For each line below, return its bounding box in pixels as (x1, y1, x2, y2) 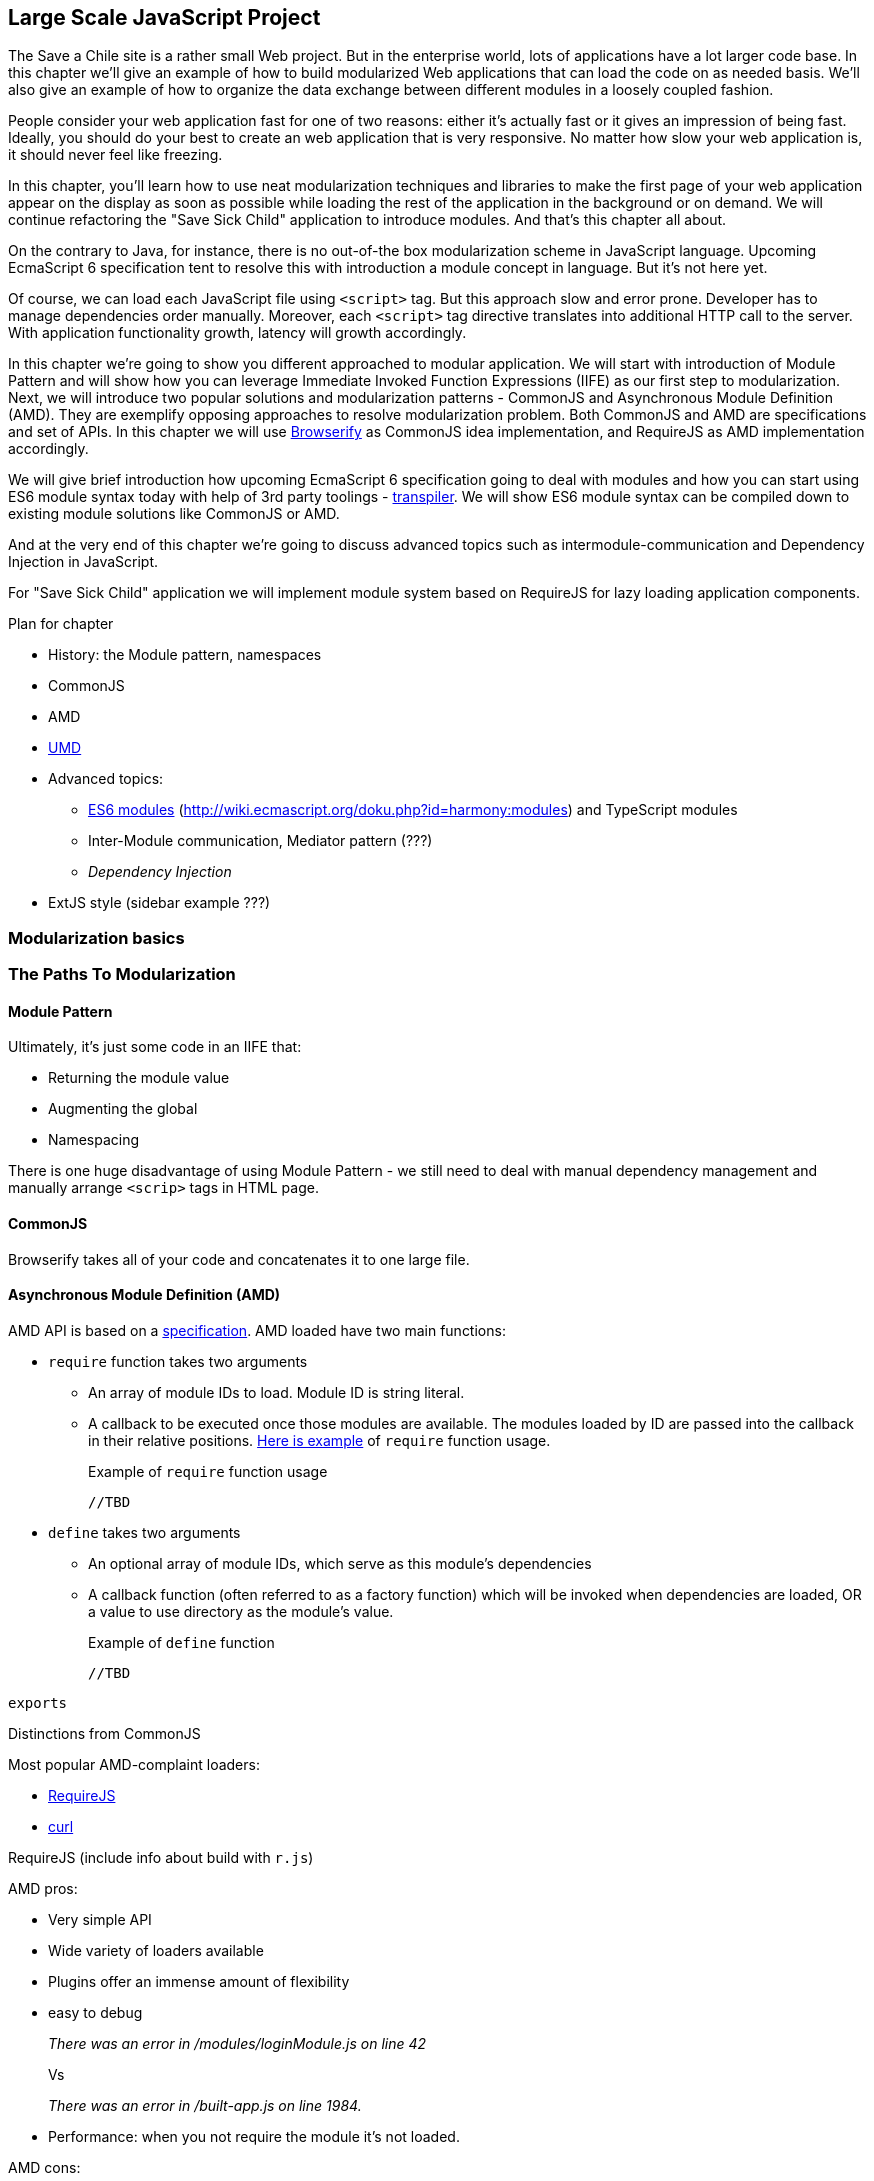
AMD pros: (8, 1879, 78, 1897)
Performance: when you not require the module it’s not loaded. (48, 2127, 460, 2145)
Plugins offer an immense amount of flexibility (48, 1972, 350, 1990)
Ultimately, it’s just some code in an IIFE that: (8, 1038, 302, 1056)
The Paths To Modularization (8, 964, 236, 985)
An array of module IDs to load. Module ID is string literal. (88, 1383, 465, 1401)
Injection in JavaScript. (8, 553, 159, 571)
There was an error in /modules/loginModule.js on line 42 (48, 2034, 427, 2052)
